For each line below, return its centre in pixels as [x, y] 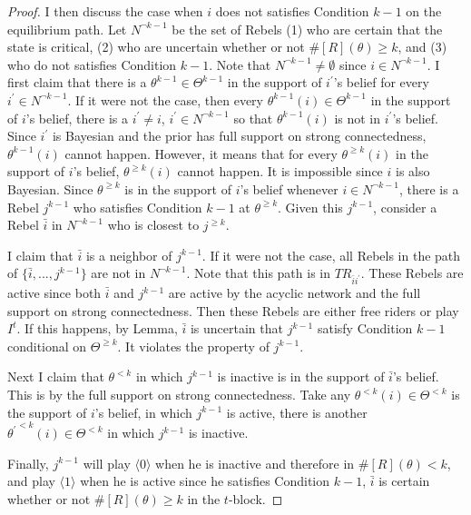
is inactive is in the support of [301, 376]
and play [31, 481]
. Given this [310, 207]
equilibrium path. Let [67, 29]
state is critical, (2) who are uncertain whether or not [156, 47]
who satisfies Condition [137, 207]
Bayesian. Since [50, 188]
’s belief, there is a [77, 118]
